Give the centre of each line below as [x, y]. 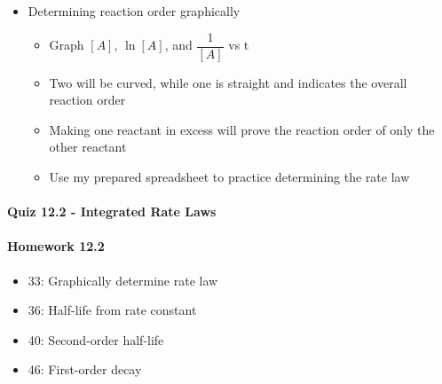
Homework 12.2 [56, 246]
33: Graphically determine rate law [123, 280]
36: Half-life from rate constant [112, 310]
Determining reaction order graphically [134, 11]
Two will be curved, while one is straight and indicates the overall [228, 82]
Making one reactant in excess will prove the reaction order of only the [242, 129]
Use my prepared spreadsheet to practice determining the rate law [229, 177]
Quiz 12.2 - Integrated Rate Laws [112, 212]
